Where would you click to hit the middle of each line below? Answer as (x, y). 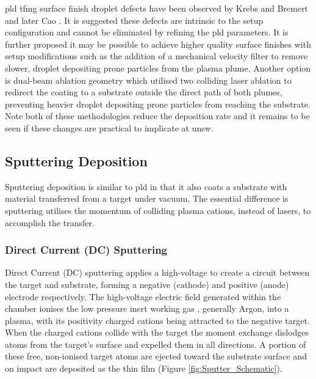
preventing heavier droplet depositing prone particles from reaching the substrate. (158, 104)
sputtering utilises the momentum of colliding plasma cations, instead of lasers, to (158, 210)
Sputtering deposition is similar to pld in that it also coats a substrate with (146, 186)
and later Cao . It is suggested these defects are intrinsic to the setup (134, 20)
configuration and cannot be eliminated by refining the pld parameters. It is (147, 32)
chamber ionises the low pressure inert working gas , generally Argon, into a (147, 308)
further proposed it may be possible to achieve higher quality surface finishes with (158, 44)
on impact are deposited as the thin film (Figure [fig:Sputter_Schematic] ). (144, 368)
